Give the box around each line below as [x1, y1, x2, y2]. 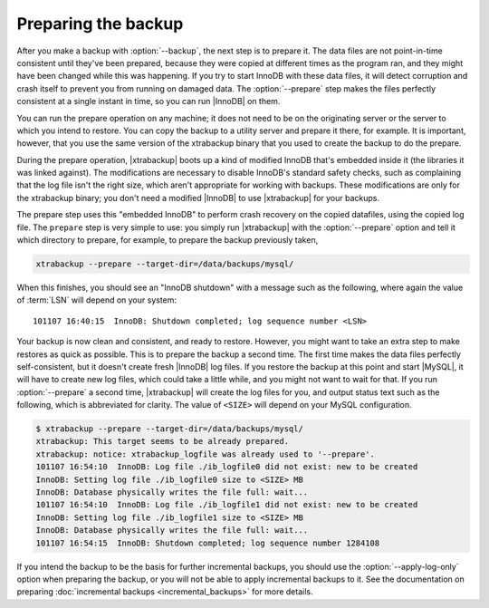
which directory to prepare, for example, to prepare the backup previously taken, [16, 235, 319, 246]
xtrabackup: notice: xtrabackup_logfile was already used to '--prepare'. [35, 449, 376, 459]
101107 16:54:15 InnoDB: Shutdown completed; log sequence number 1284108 [35, 537, 380, 548]
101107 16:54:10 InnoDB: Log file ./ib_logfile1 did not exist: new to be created [35, 499, 418, 510]
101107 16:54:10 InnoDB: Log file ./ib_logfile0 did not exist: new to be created [35, 462, 418, 472]
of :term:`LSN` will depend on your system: [16, 294, 177, 305]
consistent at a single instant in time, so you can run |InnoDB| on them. [16, 96, 281, 107]
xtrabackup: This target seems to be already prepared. [35, 436, 290, 447]
